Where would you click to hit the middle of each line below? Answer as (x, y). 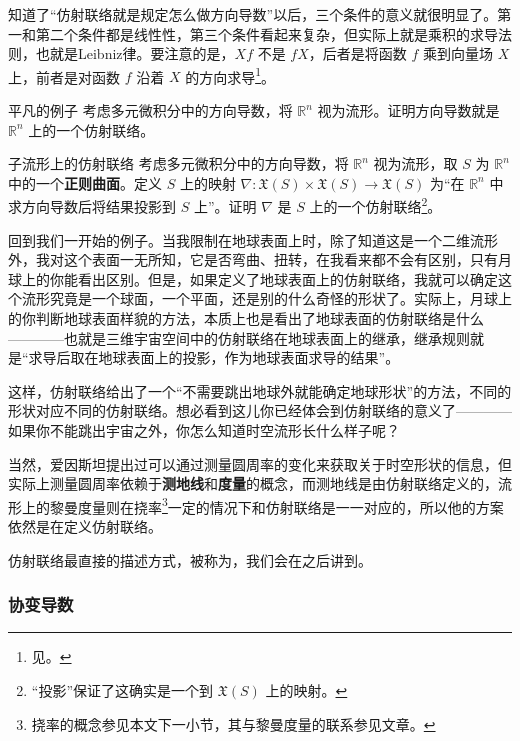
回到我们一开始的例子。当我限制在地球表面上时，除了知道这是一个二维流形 (253, 239)
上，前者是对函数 (64, 76)
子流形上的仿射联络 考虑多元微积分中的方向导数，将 (178, 163)
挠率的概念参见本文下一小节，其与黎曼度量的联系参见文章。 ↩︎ (233, 723)
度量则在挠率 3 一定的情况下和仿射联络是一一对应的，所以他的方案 (290, 505)
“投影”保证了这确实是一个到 (122, 690)
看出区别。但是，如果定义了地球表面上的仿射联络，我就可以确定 (287, 278)
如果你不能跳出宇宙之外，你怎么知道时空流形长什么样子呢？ (204, 430)
